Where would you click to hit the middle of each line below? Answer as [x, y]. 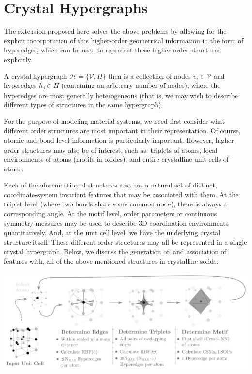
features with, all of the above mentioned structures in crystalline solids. [111, 261]
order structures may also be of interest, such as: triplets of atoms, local [111, 149]
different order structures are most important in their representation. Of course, [122, 130]
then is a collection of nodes [150, 76]
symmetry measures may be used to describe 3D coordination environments [116, 223]
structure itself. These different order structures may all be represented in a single [126, 242]
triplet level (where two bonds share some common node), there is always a [116, 204]
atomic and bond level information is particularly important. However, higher [119, 140]
